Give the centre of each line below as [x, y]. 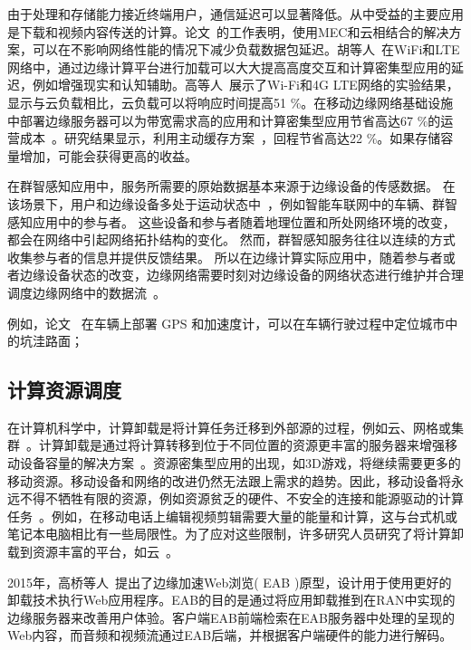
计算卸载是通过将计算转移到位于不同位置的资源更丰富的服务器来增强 [241, 445]
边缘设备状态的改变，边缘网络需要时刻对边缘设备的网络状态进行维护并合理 [241, 275]
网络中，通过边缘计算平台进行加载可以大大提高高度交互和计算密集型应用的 [229, 67]
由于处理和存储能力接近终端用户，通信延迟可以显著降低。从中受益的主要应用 [235, 14]
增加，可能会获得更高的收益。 [108, 155]
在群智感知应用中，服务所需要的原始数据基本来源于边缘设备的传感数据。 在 [231, 186]
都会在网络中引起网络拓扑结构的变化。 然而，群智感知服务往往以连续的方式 [231, 239]
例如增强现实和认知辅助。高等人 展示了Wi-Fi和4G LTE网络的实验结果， [245, 85]
